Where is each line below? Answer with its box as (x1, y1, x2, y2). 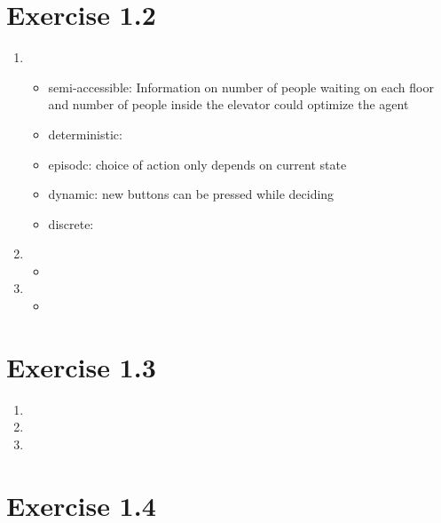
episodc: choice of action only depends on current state (48, 155, 347, 173)
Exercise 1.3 (6, 348, 156, 384)
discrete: (48, 214, 94, 233)
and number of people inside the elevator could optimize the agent (48, 95, 409, 114)
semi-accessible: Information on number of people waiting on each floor (48, 77, 434, 96)
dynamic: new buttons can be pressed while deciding (48, 185, 335, 203)
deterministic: (48, 124, 122, 143)
